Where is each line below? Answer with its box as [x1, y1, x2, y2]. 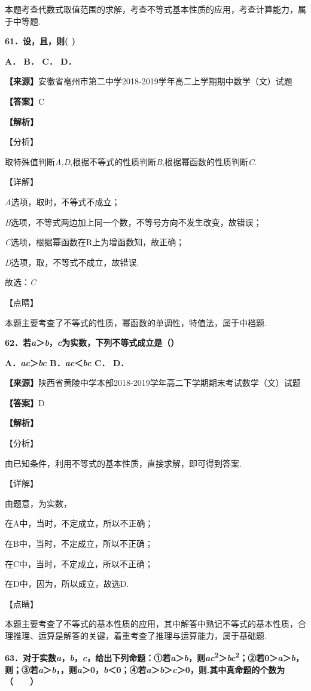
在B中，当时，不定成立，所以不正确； [5, 537, 153, 550]
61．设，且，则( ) [5, 35, 75, 47]
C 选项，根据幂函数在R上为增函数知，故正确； [5, 236, 185, 248]
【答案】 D [5, 396, 45, 409]
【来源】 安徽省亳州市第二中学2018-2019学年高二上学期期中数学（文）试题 [5, 75, 292, 87]
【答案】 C [5, 95, 45, 107]
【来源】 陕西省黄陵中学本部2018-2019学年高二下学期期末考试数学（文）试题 [5, 376, 301, 389]
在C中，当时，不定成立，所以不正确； [5, 557, 154, 570]
